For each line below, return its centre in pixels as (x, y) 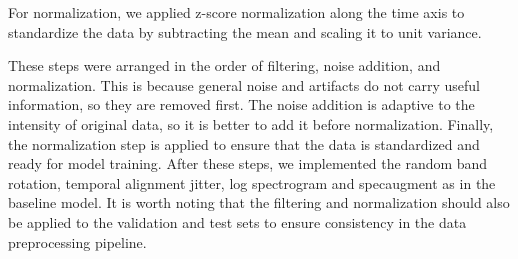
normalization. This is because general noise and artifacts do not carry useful (244, 84)
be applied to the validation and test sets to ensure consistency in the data (237, 221)
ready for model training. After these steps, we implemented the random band (248, 163)
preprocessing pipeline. (77, 241)
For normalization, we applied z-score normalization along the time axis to (236, 12)
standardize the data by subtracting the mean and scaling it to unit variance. (245, 31)
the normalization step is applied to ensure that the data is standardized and (244, 143)
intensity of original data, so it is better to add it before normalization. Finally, (251, 123)
